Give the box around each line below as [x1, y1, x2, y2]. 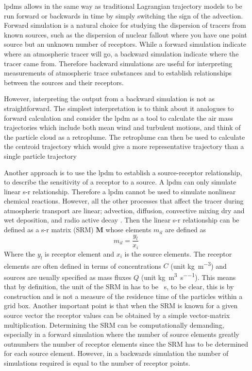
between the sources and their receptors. [4, 77, 124, 87]
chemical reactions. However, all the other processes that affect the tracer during [4, 196, 244, 206]
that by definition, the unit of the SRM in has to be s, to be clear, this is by [4, 281, 234, 292]
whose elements [105, 224, 151, 235]
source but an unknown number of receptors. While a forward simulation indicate [4, 39, 247, 49]
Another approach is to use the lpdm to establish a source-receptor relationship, [4, 167, 242, 177]
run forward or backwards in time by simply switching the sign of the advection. [4, 10, 243, 20]
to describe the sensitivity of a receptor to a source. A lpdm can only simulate [4, 177, 236, 187]
